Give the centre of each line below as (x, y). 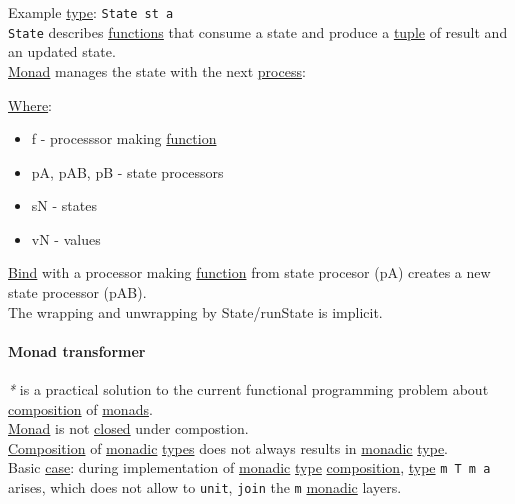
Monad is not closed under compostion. (128, 428)
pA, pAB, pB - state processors (127, 171)
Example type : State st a (91, 12)
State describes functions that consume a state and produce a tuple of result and (258, 31)
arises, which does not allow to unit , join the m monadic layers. (205, 487)
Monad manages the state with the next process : (157, 70)
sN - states (64, 205)
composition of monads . (80, 408)
